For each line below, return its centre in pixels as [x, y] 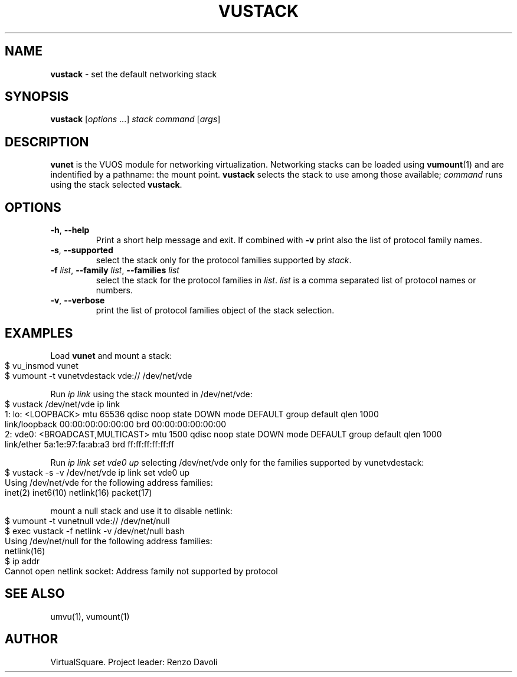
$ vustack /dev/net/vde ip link [63, 404]
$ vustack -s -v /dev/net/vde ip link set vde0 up [97, 472]
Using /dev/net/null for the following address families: [109, 541]
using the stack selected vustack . [116, 185]
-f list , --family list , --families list [115, 270]
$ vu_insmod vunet [42, 365]
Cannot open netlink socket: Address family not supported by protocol [141, 571]
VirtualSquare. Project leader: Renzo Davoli [134, 662]
